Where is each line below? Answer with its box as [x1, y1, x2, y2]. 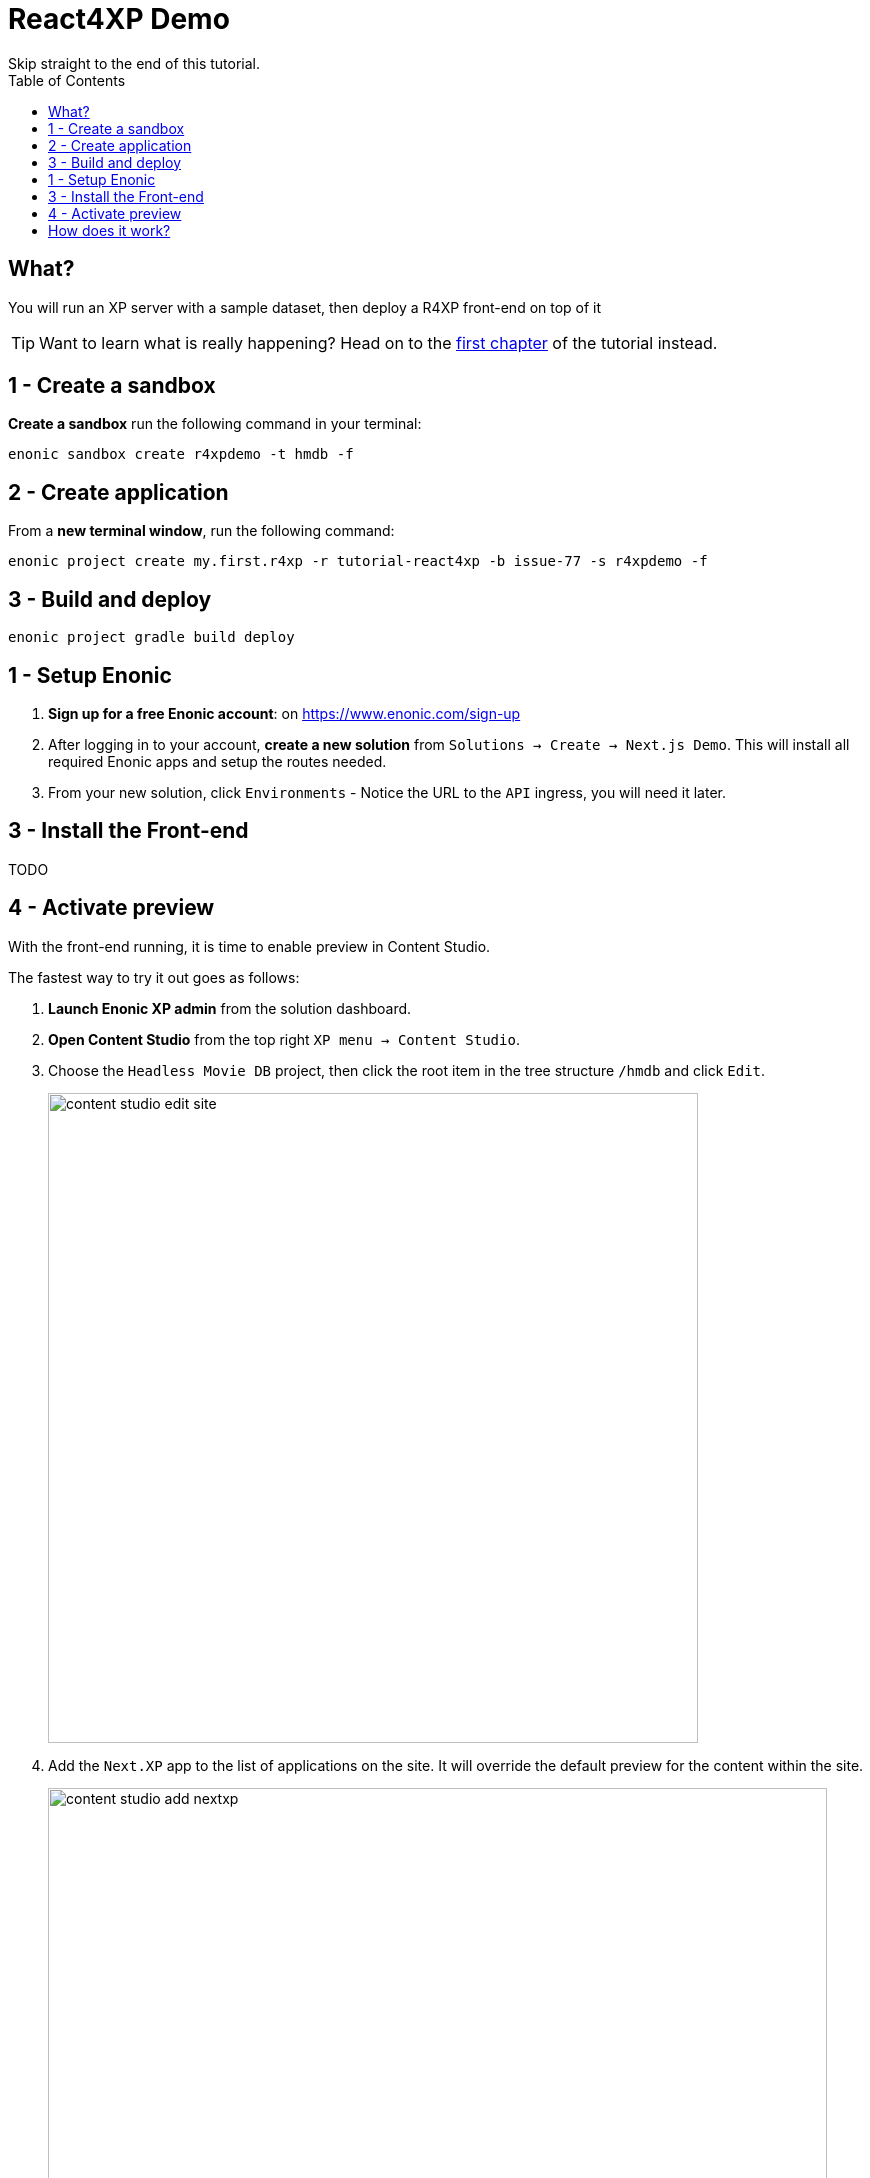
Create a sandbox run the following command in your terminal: [8, 415, 422, 433]
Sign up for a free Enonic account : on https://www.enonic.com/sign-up [48, 704, 521, 722]
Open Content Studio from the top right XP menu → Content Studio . [48, 1030, 520, 1048]
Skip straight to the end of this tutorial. [8, 54, 260, 72]
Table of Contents [8, 71, 126, 89]
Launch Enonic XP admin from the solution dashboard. [48, 999, 412, 1017]
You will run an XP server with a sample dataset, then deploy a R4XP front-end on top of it [8, 298, 602, 316]
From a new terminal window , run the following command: [8, 522, 395, 540]
